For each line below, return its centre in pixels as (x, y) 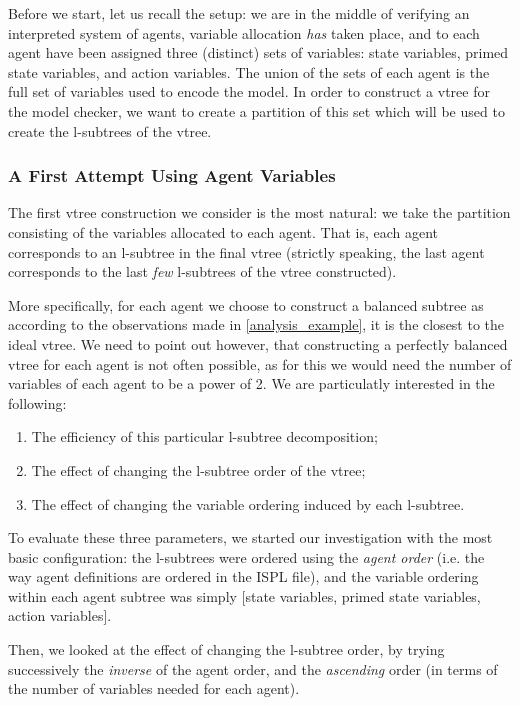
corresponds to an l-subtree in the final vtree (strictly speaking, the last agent (246, 251)
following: (37, 402)
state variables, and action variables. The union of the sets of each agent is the (249, 71)
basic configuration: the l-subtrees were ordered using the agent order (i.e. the (246, 556)
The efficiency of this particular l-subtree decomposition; (204, 436)
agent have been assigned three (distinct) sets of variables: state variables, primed (258, 52)
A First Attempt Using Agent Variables (172, 175)
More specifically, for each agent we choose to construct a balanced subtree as (246, 304)
